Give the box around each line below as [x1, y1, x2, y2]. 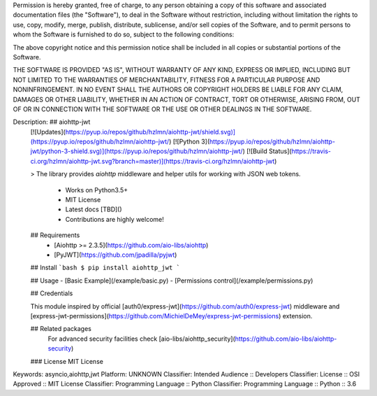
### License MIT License [30, 357, 104, 365]
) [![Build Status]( [242, 147, 293, 155]
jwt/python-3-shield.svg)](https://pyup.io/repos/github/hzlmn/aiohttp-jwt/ [30, 147, 244, 155]
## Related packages [30, 325, 92, 333]
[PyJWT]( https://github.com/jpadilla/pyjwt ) [54, 250, 177, 259]
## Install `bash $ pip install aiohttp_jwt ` [30, 263, 181, 272]
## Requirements [30, 231, 80, 239]
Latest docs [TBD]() [65, 205, 122, 213]
